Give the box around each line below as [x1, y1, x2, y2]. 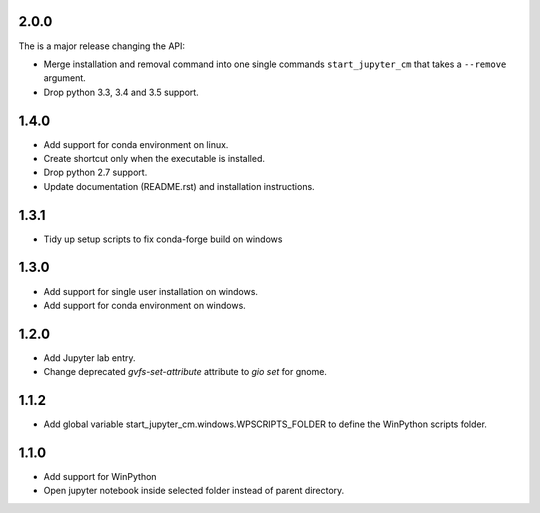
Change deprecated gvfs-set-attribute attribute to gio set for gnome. [43, 366, 327, 378]
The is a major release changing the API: [18, 40, 185, 52]
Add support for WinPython [43, 471, 157, 483]
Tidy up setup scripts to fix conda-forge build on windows [43, 233, 283, 245]
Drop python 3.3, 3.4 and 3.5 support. [43, 86, 199, 98]
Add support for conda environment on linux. [43, 138, 229, 150]
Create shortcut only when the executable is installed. [43, 152, 265, 164]
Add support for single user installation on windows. [43, 285, 259, 297]
